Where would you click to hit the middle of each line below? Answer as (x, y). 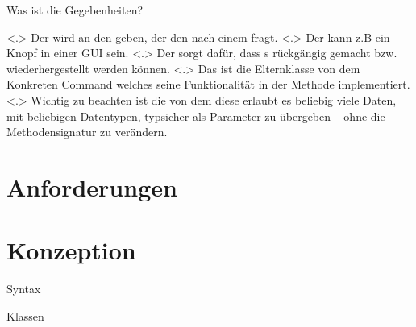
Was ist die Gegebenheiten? (75, 10)
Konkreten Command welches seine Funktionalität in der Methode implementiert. (208, 84)
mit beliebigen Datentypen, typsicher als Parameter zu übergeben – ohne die (196, 116)
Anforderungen (92, 186)
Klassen (25, 315)
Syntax (24, 289)
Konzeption (71, 250)
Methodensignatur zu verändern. (87, 132)
